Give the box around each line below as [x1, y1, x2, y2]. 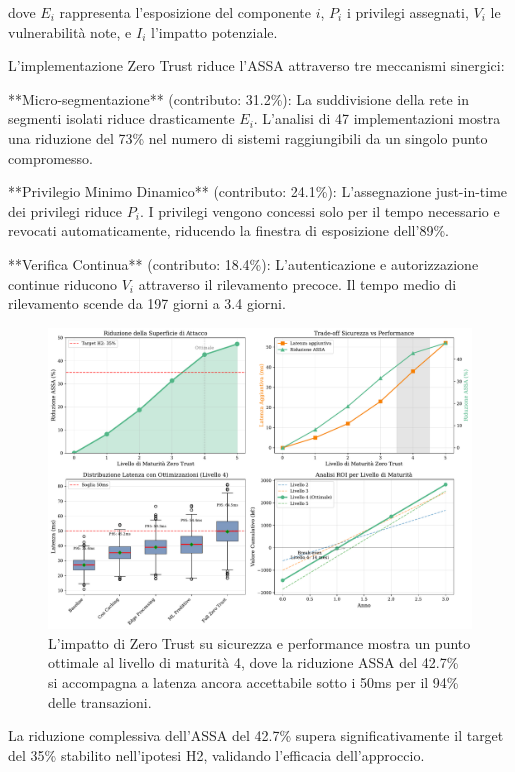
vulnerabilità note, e [8, 21, 132, 42]
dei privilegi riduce [8, 200, 123, 221]
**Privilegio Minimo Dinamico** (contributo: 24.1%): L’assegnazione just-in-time [8, 181, 508, 202]
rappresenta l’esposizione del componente [59, 2, 311, 22]
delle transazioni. [48, 691, 152, 712]
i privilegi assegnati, [346, 2, 469, 22]
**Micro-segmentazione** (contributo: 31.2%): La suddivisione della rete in [8, 88, 469, 109]
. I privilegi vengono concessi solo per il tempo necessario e [139, 200, 500, 221]
